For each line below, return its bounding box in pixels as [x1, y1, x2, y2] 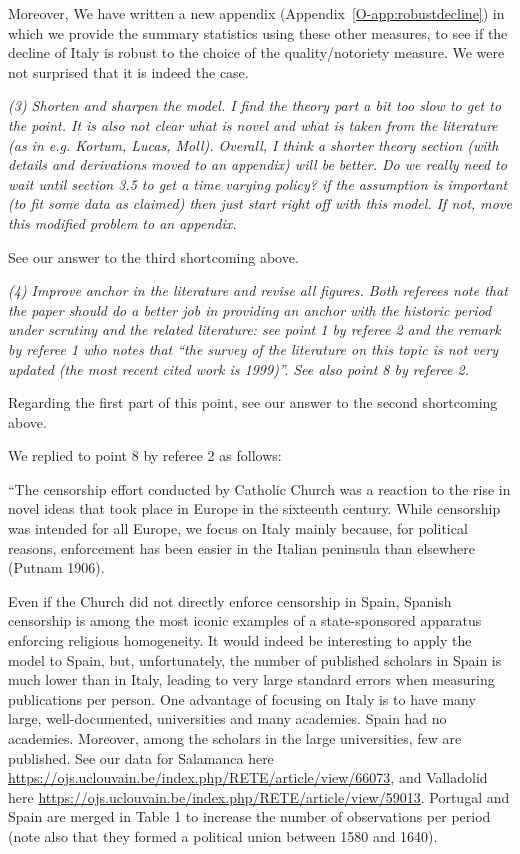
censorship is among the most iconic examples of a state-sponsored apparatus [8, 610, 482, 631]
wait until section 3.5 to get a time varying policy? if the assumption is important [8, 173, 508, 194]
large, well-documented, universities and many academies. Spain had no [8, 708, 447, 729]
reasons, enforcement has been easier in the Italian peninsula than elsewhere [8, 537, 475, 558]
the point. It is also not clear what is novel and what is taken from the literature [8, 114, 498, 135]
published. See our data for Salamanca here [8, 747, 274, 768]
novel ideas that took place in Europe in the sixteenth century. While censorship [8, 498, 501, 519]
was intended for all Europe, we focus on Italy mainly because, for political [8, 518, 468, 539]
